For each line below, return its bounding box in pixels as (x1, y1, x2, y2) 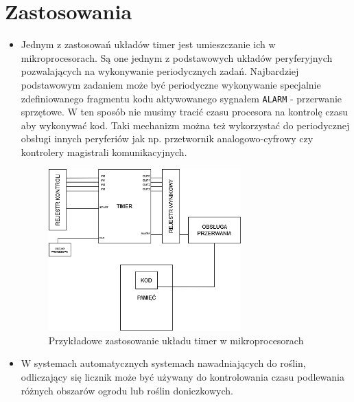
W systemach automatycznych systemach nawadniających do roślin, (21, 356, 306, 370)
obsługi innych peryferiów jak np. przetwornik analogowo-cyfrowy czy (21, 131, 314, 146)
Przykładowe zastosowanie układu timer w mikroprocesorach (48, 333, 304, 347)
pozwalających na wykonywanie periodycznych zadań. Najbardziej (21, 64, 299, 78)
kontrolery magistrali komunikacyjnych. (21, 144, 187, 159)
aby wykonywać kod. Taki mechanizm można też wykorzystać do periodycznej (21, 118, 350, 132)
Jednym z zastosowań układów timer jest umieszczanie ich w (21, 37, 276, 52)
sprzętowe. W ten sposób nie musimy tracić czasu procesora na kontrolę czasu (21, 104, 349, 119)
